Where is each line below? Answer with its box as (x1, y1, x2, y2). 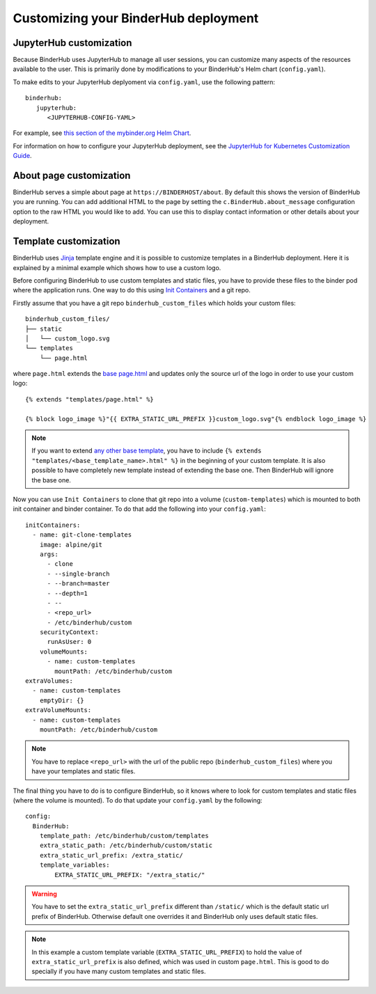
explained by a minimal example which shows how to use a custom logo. (13, 263, 221, 271)
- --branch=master (47, 580, 110, 587)
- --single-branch (47, 569, 110, 578)
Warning (31, 890, 57, 898)
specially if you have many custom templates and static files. (31, 968, 206, 976)
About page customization (13, 170, 131, 181)
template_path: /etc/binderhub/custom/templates (39, 832, 209, 840)
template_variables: (39, 861, 110, 869)
